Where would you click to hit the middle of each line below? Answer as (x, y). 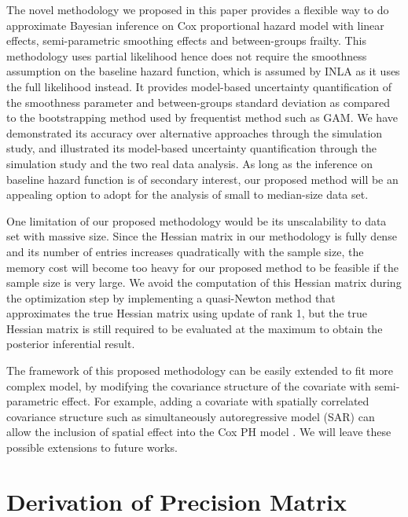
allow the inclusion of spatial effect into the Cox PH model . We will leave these (199, 432)
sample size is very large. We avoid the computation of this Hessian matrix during (204, 282)
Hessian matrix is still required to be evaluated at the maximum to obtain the (195, 328)
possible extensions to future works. (92, 447)
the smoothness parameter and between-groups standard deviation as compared (198, 102)
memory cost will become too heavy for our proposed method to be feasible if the (202, 267)
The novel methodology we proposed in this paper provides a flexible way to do (198, 9)
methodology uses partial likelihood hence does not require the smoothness (187, 55)
